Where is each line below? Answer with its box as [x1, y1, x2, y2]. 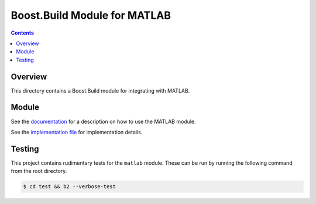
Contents [11, 29, 35, 36]
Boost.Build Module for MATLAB [11, 9, 171, 22]
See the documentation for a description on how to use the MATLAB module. [11, 118, 196, 125]
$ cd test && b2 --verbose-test [23, 183, 116, 190]
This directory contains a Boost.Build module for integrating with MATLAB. [11, 87, 190, 94]
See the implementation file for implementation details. [11, 128, 143, 135]
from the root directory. [11, 168, 67, 175]
